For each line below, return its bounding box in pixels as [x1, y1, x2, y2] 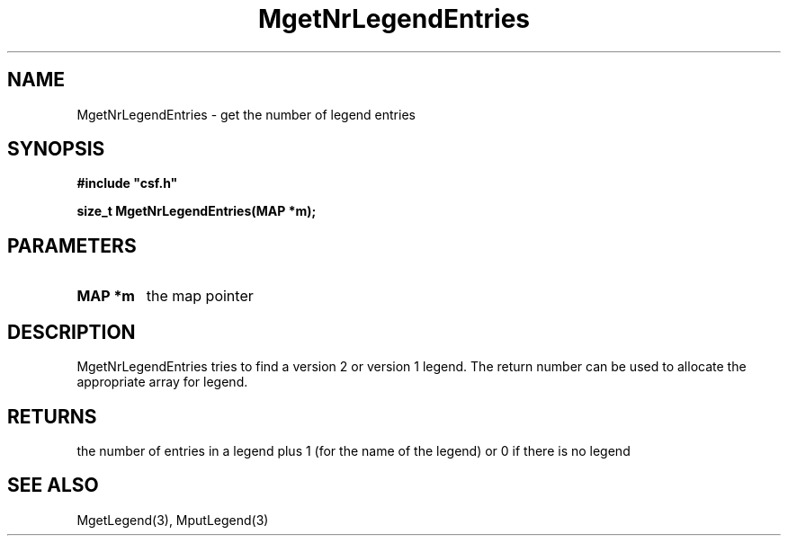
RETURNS [7, 405, 97, 428]
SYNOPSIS [7, 138, 105, 161]
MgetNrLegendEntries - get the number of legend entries [76, 106, 416, 122]
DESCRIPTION [7, 320, 136, 343]
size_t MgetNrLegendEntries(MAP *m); [76, 203, 317, 219]
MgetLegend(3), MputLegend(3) [76, 512, 269, 528]
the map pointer [146, 287, 254, 306]
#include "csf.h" [76, 175, 178, 191]
